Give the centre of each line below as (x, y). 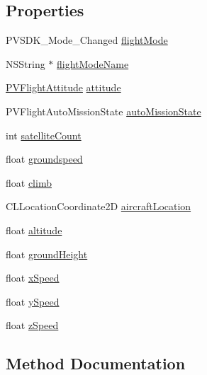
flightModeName (93, 63)
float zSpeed (32, 325)
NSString (26, 63)
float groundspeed (44, 159)
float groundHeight (47, 254)
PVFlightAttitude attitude (63, 87)
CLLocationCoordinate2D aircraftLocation (99, 206)
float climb (29, 182)
